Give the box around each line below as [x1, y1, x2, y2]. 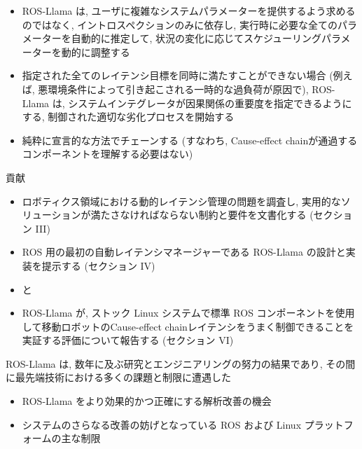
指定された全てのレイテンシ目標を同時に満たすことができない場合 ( [22, 68, 333, 83]
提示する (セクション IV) [41, 258, 155, 272]
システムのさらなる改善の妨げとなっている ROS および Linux [22, 417, 302, 431]
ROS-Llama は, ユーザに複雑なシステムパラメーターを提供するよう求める [22, 4, 356, 18]
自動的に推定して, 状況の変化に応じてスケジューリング [71, 31, 321, 46]
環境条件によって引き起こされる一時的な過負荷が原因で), [48, 81, 309, 96]
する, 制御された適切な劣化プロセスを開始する [22, 109, 235, 124]
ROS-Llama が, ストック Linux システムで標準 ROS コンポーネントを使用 [22, 305, 355, 320]
